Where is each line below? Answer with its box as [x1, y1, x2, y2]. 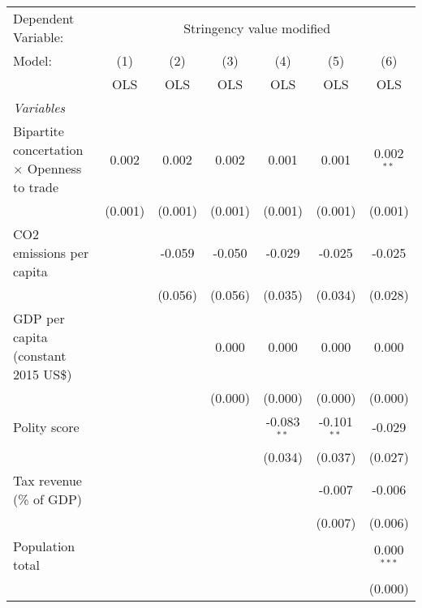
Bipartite [13, 122, 64, 140]
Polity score [13, 417, 80, 437]
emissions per [13, 243, 89, 262]
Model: [13, 51, 53, 70]
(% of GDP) [13, 489, 83, 508]
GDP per [13, 309, 65, 328]
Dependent [13, 9, 75, 28]
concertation [13, 140, 84, 159]
